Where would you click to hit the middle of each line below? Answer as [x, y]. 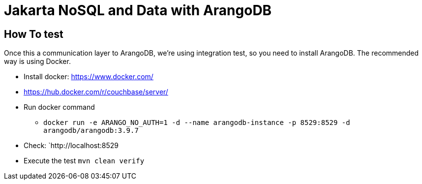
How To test [34, 34]
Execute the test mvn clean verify [84, 161]
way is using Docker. [37, 61]
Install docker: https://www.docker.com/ [89, 77]
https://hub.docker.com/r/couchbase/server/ [96, 92]
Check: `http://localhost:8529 [71, 146]
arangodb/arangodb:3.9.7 [91, 131]
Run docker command [59, 107]
